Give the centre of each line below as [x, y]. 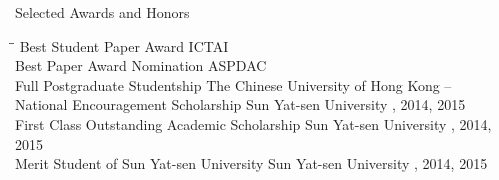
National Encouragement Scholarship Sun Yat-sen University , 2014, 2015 [240, 104]
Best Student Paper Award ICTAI [124, 45]
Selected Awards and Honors [102, 12]
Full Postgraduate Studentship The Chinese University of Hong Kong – [233, 84]
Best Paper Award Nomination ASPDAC [141, 65]
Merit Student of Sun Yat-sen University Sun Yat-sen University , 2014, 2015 [251, 163]
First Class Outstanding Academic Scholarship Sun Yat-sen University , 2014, [253, 123]
